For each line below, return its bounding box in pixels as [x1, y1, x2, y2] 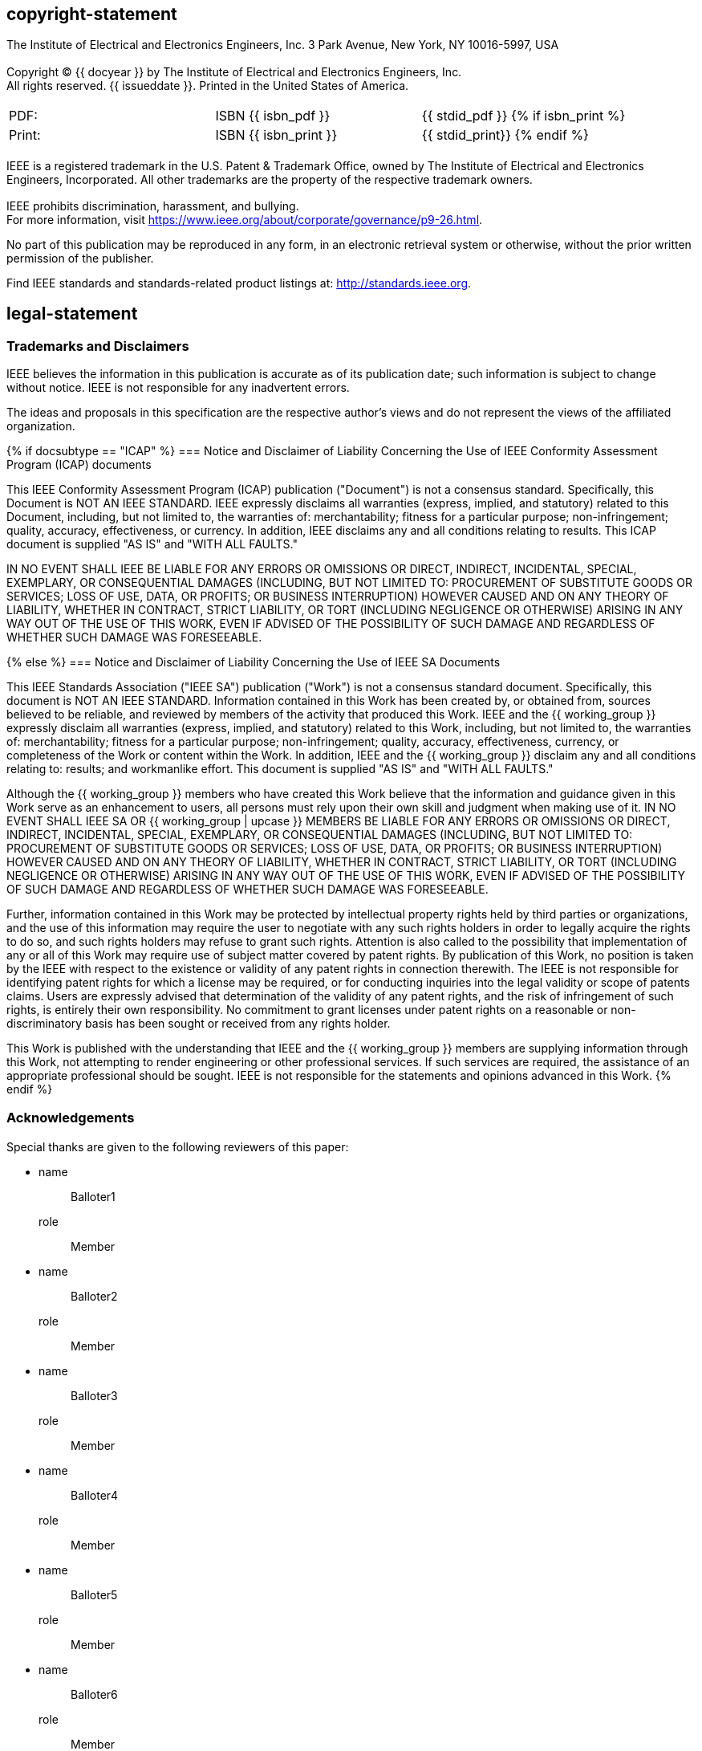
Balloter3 [71, 1389, 118, 1403]
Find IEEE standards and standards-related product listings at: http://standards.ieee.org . [6, 275, 472, 290]
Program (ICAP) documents [6, 458, 152, 472]
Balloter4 [71, 1488, 119, 1503]
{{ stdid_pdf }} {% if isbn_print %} [421, 108, 626, 124]
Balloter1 [71, 1190, 116, 1204]
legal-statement [6, 303, 138, 324]
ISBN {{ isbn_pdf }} [215, 108, 331, 124]
